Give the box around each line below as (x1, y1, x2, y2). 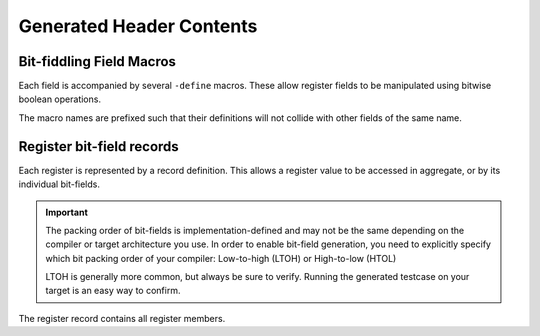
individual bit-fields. (18, 178, 100, 190)
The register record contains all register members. (18, 312, 226, 324)
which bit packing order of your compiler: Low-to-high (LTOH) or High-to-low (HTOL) (45, 252, 397, 264)
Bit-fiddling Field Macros (18, 53, 177, 70)
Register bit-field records (18, 138, 179, 155)
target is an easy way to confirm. (45, 285, 181, 297)
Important (45, 206, 89, 218)
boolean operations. (18, 93, 102, 105)
